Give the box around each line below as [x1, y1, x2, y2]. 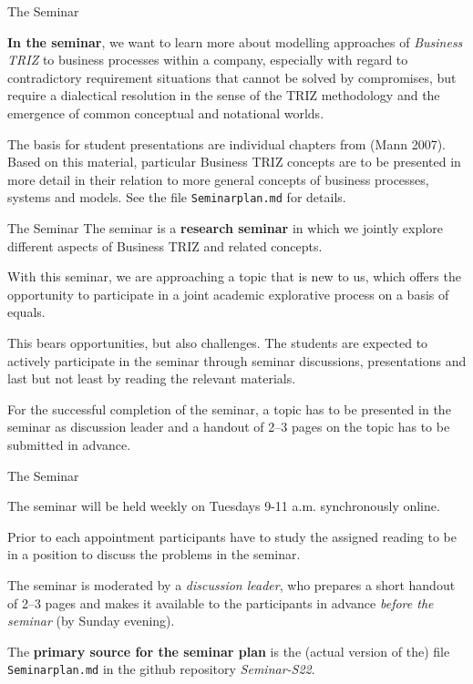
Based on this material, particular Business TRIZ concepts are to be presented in [7, 152, 461, 171]
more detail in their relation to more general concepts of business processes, [7, 169, 429, 189]
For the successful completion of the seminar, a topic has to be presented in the [7, 399, 451, 418]
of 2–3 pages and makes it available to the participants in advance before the [7, 593, 434, 612]
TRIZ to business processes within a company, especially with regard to [7, 50, 408, 69]
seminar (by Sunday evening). [7, 611, 175, 630]
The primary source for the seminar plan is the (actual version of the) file [7, 641, 450, 660]
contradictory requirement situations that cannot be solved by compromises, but [7, 67, 457, 87]
